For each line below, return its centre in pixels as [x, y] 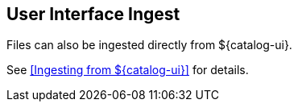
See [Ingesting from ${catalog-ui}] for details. [128, 70]
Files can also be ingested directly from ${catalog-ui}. [149, 45]
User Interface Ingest [93, 14]
